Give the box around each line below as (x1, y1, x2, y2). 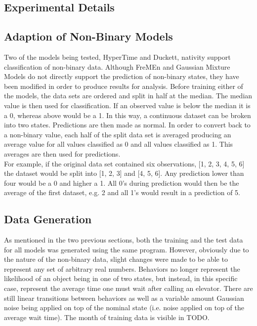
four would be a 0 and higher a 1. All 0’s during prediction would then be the (4, 177, 239, 188)
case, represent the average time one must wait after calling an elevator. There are (4, 283, 253, 293)
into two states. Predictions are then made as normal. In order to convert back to (4, 120, 251, 130)
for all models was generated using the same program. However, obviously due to (4, 244, 249, 254)
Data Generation (4, 211, 92, 227)
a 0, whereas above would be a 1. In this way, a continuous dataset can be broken (4, 110, 251, 120)
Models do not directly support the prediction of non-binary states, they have (4, 71, 239, 81)
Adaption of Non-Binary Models (4, 29, 173, 44)
